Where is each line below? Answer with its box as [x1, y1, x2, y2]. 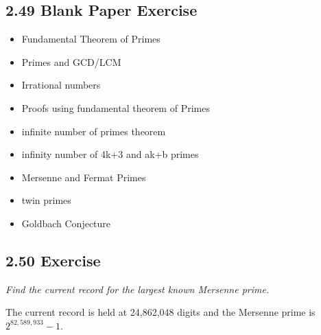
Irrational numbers [21, 78, 101, 92]
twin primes [21, 193, 71, 207]
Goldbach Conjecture [21, 216, 111, 230]
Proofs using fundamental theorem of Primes [21, 100, 210, 115]
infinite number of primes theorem [21, 124, 166, 138]
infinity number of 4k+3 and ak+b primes [21, 147, 199, 161]
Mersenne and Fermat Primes [21, 170, 146, 184]
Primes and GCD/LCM [21, 54, 121, 69]
